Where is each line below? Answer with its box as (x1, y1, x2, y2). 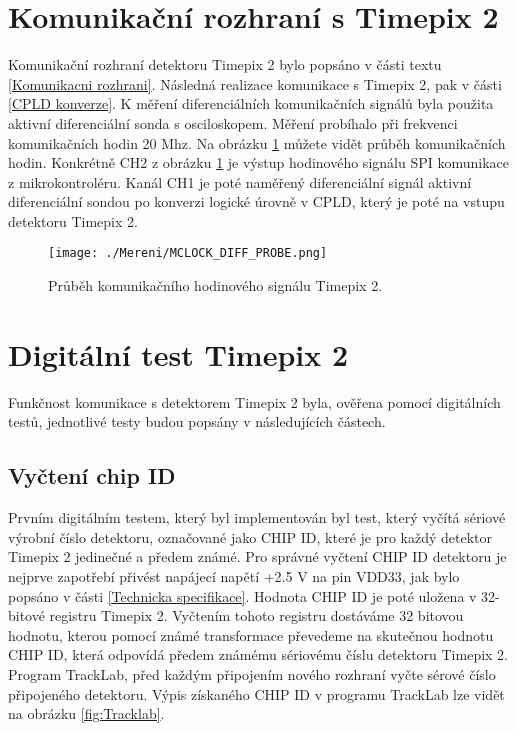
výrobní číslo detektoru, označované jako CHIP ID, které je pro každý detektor (8, 526, 493, 547)
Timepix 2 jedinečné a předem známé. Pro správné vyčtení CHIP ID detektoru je (8, 546, 507, 567)
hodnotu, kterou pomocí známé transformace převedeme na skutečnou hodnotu (8, 624, 494, 645)
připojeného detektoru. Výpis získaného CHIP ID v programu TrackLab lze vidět (8, 683, 505, 704)
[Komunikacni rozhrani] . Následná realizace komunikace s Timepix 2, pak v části (8, 73, 502, 94)
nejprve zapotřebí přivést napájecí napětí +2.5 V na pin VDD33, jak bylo (8, 566, 460, 587)
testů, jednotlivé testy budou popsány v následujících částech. (8, 411, 386, 432)
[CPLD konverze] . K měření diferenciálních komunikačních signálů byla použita (8, 93, 494, 114)
